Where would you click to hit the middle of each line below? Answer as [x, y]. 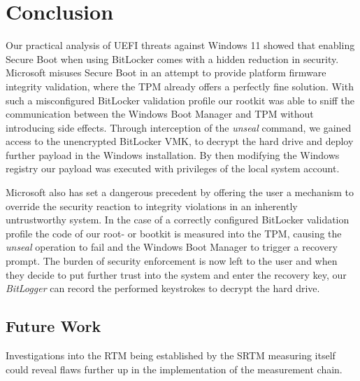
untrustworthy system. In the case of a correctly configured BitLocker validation [178, 220]
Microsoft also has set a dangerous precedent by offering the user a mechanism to [180, 192]
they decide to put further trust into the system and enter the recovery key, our [176, 274]
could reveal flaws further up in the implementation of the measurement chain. [174, 369]
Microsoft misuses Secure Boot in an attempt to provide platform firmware [166, 72]
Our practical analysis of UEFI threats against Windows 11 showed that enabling [180, 45]
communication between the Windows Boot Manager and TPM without [160, 114]
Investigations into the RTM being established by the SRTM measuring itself [171, 355]
